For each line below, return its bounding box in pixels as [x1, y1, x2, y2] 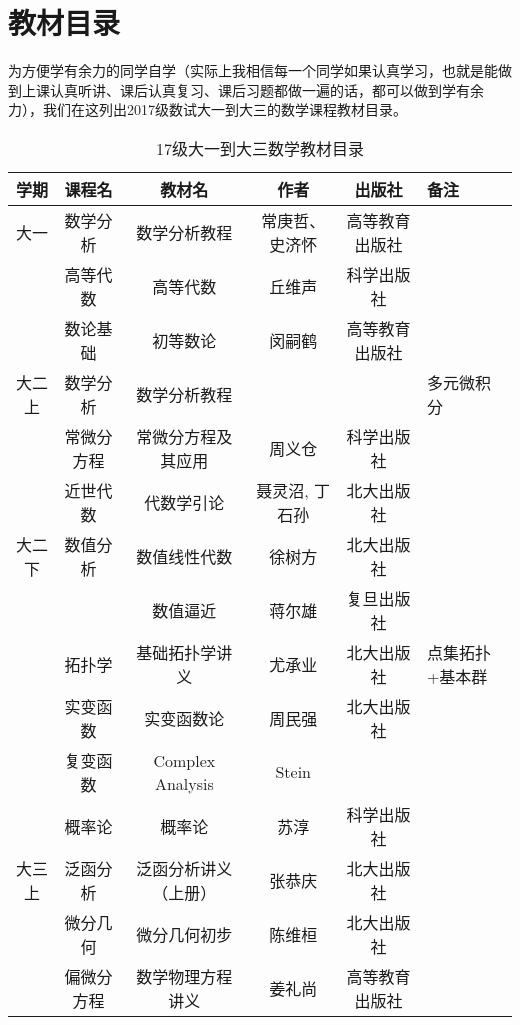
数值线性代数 [136, 544, 233, 568]
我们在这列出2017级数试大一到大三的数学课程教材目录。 [42, 99, 407, 120]
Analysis [154, 771, 214, 795]
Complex [153, 748, 216, 772]
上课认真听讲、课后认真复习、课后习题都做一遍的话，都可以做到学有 [21, 79, 470, 100]
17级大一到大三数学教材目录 [155, 136, 364, 160]
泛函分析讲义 [136, 856, 233, 880]
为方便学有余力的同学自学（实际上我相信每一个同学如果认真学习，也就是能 [8, 60, 498, 81]
